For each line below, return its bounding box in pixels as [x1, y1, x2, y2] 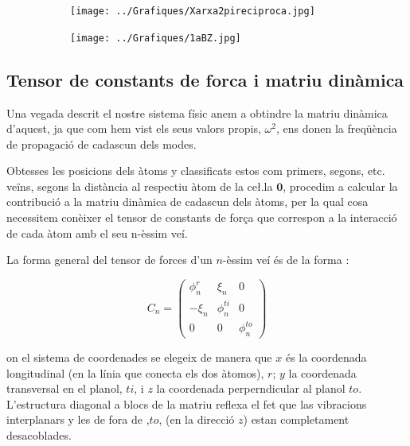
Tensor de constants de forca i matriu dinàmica [6, 67, 404, 91]
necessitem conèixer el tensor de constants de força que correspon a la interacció [6, 209, 397, 226]
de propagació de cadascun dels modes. [6, 135, 197, 152]
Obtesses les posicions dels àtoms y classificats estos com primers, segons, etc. [6, 162, 385, 179]
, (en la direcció [158, 411, 235, 428]
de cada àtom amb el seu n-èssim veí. [6, 224, 188, 241]
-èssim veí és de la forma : [222, 251, 349, 268]
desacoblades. [6, 426, 72, 443]
